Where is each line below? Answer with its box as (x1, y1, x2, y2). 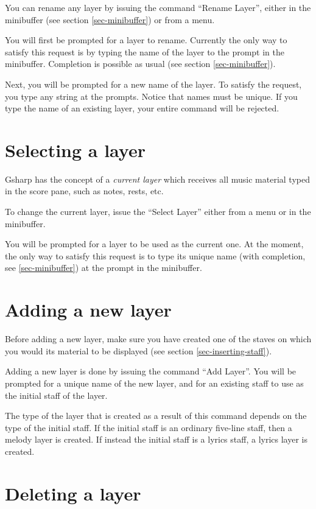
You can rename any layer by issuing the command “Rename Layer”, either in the (5, 1, 311, 13)
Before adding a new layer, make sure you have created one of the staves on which (5, 332, 312, 345)
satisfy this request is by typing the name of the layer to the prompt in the (5, 45, 284, 58)
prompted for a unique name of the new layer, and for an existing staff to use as (5, 376, 304, 389)
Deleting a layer (5, 480, 141, 505)
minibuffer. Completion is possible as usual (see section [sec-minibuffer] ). (5, 57, 276, 70)
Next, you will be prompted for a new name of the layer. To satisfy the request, (5, 77, 302, 90)
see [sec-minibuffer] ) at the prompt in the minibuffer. (5, 261, 202, 274)
